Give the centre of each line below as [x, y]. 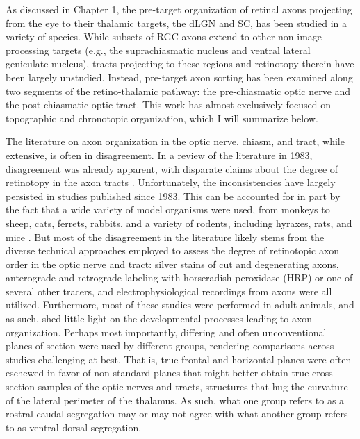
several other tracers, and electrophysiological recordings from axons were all [169, 291]
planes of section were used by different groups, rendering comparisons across [170, 346]
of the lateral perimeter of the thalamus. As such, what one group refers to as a [175, 400]
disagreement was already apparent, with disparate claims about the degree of [172, 168]
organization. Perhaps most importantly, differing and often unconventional [166, 332]
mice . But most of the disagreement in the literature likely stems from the [165, 237]
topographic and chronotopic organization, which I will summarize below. [162, 118]
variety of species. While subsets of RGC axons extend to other [140, 36]
